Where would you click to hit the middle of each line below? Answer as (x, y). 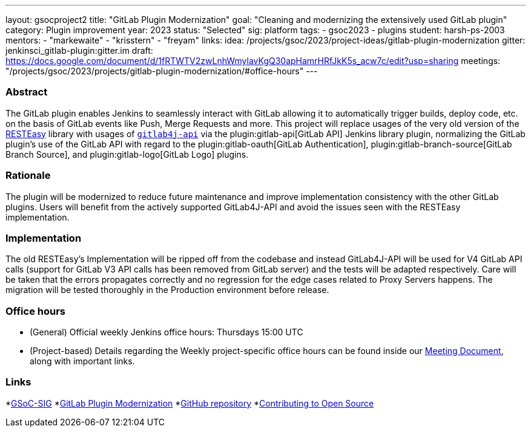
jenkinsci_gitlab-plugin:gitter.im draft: (79, 50)
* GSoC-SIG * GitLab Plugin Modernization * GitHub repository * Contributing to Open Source (190, 403)
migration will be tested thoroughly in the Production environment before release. (167, 290)
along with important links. (82, 361)
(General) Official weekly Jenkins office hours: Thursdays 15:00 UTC (167, 332)
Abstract (27, 92)
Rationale (28, 176)
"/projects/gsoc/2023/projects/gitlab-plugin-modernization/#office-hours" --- (162, 71)
